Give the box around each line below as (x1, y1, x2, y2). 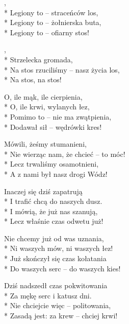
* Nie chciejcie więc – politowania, (4, 300, 111, 311)
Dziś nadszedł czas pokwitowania (4, 280, 108, 291)
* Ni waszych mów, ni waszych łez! (4, 243, 113, 253)
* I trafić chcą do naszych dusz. (4, 196, 102, 206)
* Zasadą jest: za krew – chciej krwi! (4, 310, 118, 321)
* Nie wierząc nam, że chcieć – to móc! (4, 148, 125, 159)
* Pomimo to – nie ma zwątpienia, (4, 111, 112, 122)
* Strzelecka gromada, (4, 54, 73, 64)
